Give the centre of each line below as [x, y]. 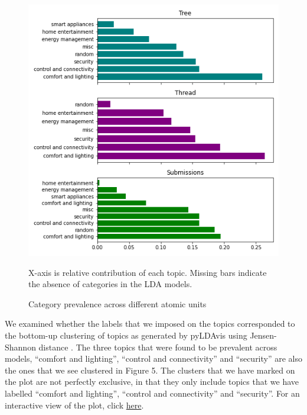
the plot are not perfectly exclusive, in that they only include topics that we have [152, 382]
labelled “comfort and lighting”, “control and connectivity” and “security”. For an [152, 393]
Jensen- [263, 335]
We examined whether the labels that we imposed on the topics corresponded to [150, 324]
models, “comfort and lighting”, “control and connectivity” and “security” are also [153, 358]
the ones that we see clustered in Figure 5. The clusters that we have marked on [150, 370]
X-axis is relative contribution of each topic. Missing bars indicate [148, 272]
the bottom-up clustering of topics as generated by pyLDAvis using [126, 335]
